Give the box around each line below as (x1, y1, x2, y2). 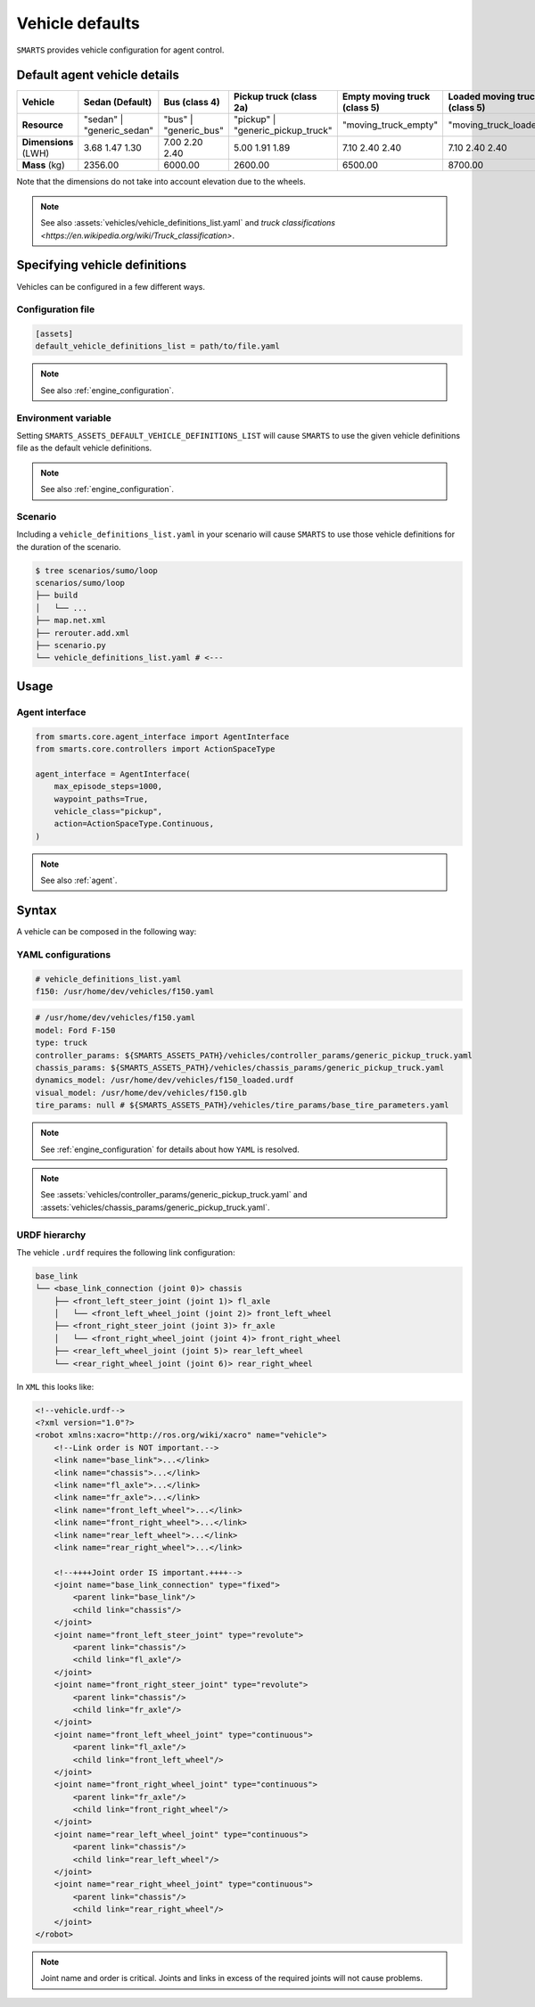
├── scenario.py (35, 640, 107, 651)
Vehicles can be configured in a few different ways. (16, 281, 205, 292)
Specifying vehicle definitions (16, 258, 187, 273)
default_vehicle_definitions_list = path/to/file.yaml (35, 341, 280, 351)
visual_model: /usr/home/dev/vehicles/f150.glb (35, 1088, 247, 1098)
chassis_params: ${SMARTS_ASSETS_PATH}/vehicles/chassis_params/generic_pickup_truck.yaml (35, 1063, 445, 1073)
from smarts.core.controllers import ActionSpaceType (35, 744, 276, 753)
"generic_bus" (163, 125, 225, 137)
